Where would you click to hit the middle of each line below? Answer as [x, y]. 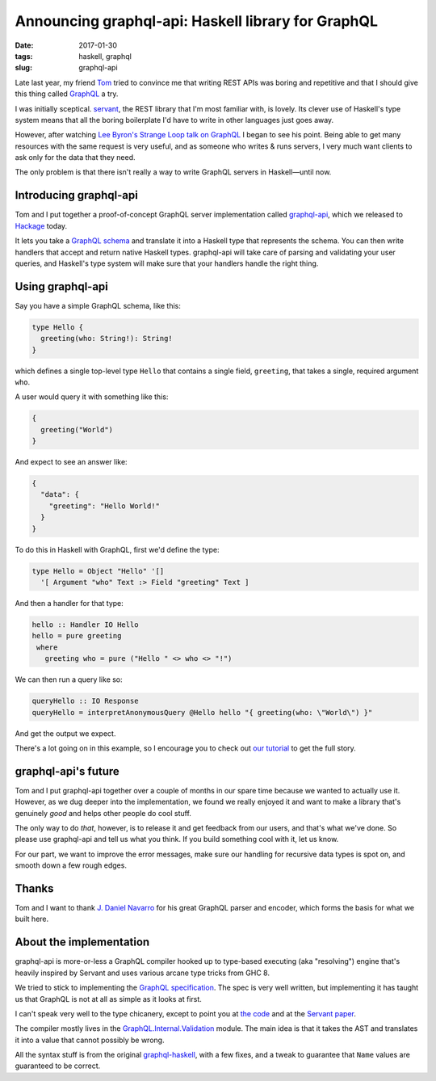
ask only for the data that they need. [75, 158]
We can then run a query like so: [69, 679]
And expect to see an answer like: [71, 462]
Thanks [34, 888]
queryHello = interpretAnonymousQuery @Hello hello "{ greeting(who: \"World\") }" [202, 712]
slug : [23, 68]
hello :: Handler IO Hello [85, 625]
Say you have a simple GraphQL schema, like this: [98, 305]
